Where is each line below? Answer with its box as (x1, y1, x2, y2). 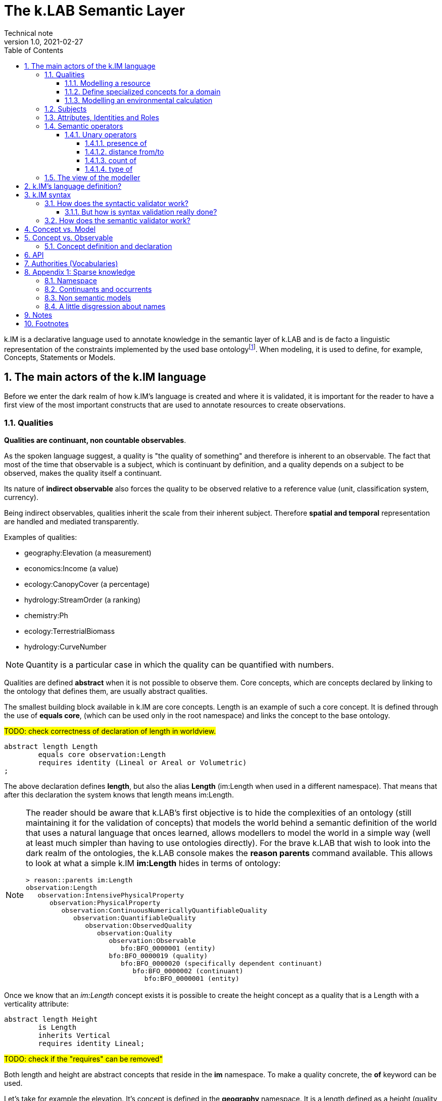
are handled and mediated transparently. (4, 517, 139, 526)
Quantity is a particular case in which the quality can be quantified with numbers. (26, 660, 334, 670)
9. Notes (24, 310, 53, 319)
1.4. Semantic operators (44, 121, 123, 130)
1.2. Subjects (44, 104, 87, 113)
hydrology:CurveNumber (24, 642, 107, 651)
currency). (4, 493, 38, 502)
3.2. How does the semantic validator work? (44, 216, 190, 225)
